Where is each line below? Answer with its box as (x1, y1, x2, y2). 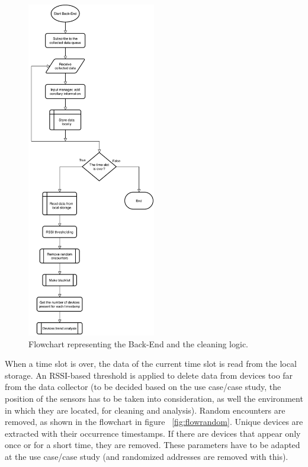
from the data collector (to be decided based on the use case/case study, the (5, 380, 281, 393)
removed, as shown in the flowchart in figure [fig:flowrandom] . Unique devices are (5, 415, 303, 428)
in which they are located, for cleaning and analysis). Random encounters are (5, 404, 285, 416)
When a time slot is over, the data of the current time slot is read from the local (5, 357, 297, 370)
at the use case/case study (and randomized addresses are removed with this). (5, 450, 288, 462)
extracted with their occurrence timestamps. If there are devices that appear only (5, 427, 301, 439)
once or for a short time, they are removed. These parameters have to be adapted (5, 439, 300, 451)
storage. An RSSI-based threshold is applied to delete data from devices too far (5, 369, 293, 381)
